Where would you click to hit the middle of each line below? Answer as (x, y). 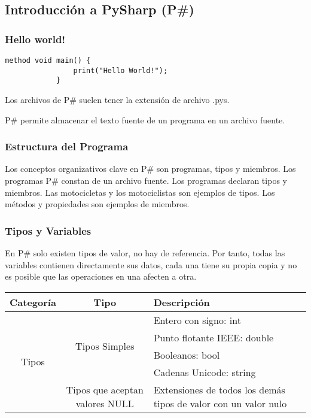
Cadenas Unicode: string (205, 372)
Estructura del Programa (67, 146)
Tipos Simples (105, 346)
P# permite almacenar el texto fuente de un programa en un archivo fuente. (145, 119)
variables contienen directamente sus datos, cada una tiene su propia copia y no (151, 264)
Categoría (33, 302)
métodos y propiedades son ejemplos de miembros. (97, 204)
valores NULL (105, 403)
